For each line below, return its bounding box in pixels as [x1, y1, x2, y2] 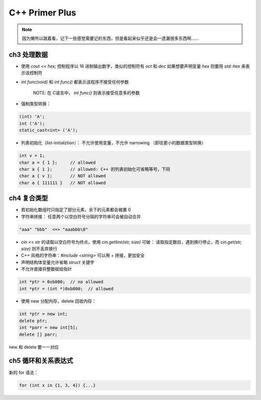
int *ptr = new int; [19, 311, 68, 317]
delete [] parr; [19, 332, 58, 337]
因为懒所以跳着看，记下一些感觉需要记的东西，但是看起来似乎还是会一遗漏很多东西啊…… [22, 35, 199, 41]
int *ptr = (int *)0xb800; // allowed [19, 286, 114, 292]
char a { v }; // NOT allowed [19, 173, 106, 179]
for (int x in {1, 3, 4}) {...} [19, 383, 96, 388]
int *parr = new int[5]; [19, 325, 78, 330]
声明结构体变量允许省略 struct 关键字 [21, 259, 95, 265]
